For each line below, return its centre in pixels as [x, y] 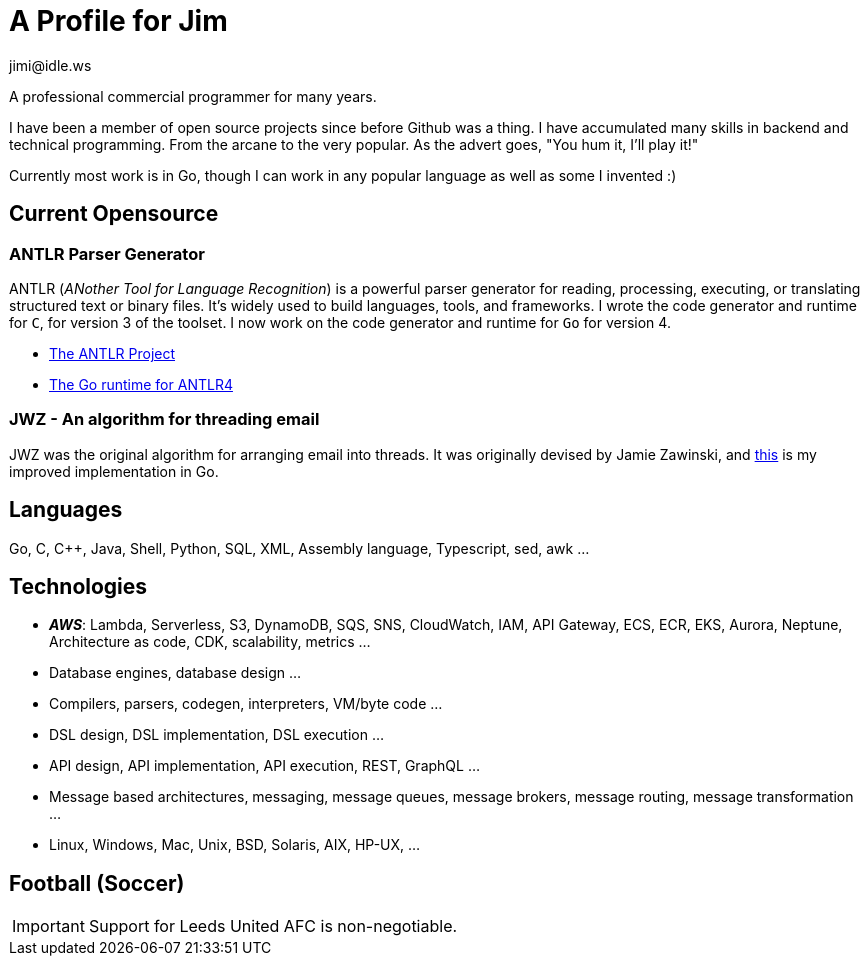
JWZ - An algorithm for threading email [164, 419]
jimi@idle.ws [50, 65]
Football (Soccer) [97, 883]
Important [48, 926]
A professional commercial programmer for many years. [193, 96]
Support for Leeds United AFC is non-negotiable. [273, 926]
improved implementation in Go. [114, 471]
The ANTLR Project [112, 353]
